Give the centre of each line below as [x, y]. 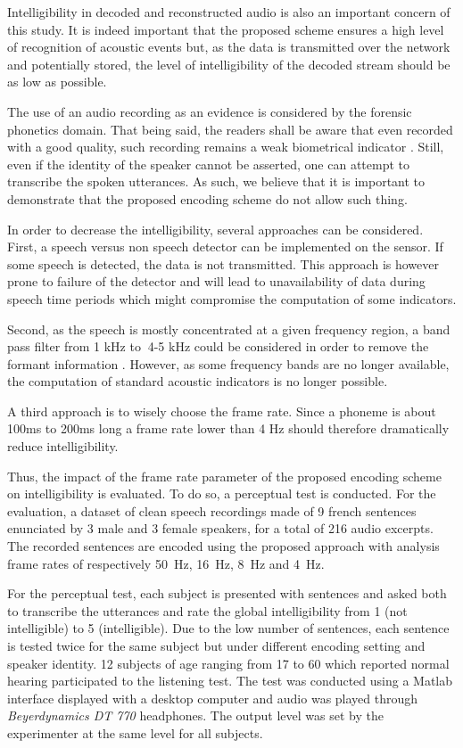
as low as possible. [57, 82]
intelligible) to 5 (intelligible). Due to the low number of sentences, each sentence [228, 628]
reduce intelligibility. [63, 446]
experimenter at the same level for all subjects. [135, 732]
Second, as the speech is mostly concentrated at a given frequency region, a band [229, 329]
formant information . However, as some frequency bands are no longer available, [228, 363]
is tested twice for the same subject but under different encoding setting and [216, 645]
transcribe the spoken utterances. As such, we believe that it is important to [216, 181]
